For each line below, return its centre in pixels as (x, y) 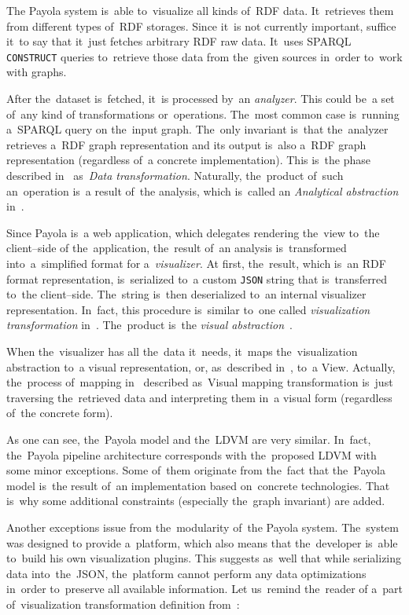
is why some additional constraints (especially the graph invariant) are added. (196, 501)
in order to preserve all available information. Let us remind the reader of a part (204, 589)
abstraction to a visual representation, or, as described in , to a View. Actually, (201, 366)
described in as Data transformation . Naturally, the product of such (175, 175)
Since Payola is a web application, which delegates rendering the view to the (193, 232)
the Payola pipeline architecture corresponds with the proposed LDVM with (192, 454)
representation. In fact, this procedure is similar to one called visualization (188, 309)
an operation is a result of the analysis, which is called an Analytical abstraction (203, 190)
